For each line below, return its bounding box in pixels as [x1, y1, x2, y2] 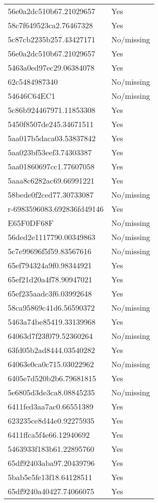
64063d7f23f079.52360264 [8, 330, 93, 341]
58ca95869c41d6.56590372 [8, 302, 95, 313]
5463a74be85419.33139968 [8, 316, 95, 327]
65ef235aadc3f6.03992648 [8, 288, 92, 299]
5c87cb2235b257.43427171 [8, 34, 95, 45]
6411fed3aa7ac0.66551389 [8, 401, 94, 412]
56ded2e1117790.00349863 [8, 231, 95, 242]
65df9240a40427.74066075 [8, 485, 95, 497]
